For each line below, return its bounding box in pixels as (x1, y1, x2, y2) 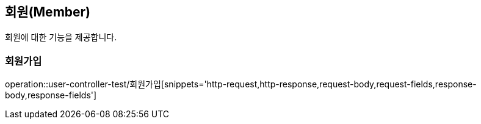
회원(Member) (5, 4, 91, 20)
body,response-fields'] (5, 90, 97, 101)
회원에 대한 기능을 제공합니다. (5, 32, 117, 43)
